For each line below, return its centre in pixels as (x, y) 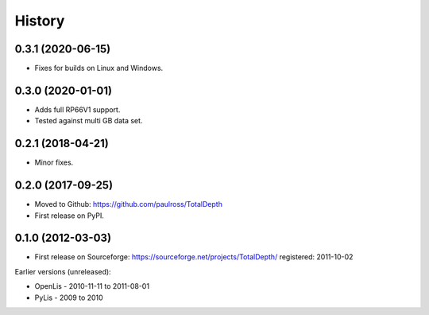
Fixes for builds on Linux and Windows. (99, 68)
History (40, 21)
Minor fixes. (54, 162)
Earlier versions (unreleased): (63, 271)
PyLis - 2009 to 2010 (69, 297)
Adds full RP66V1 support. (77, 109)
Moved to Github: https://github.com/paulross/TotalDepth (128, 204)
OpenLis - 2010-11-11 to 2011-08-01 (92, 286)
